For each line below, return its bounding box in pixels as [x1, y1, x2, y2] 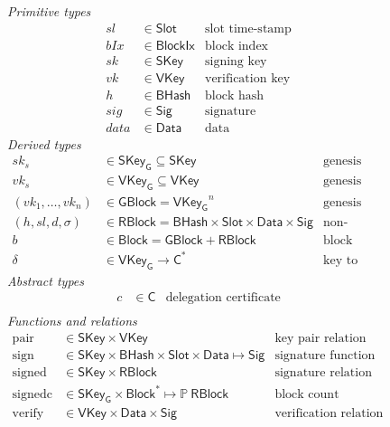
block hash [204, 89, 265, 102]
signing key [204, 54, 267, 68]
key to [323, 253, 358, 267]
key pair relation [274, 332, 367, 346]
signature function [274, 349, 376, 363]
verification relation [274, 407, 384, 421]
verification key [204, 71, 291, 85]
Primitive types [7, 2, 91, 20]
